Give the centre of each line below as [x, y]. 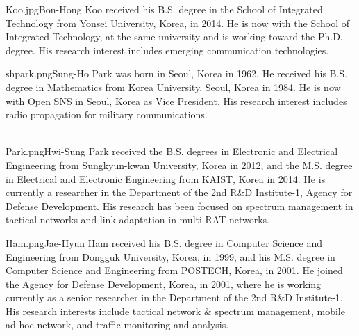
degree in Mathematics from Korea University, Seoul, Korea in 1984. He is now [173, 87]
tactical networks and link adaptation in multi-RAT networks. [138, 219]
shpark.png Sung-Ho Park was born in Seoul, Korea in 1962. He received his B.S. [177, 73]
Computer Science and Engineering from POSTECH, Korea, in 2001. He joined [174, 270]
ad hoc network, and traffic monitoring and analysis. [117, 325]
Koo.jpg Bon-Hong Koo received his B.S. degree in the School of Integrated [164, 9]
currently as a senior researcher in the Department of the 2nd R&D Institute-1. [174, 297]
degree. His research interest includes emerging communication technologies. [167, 50]
